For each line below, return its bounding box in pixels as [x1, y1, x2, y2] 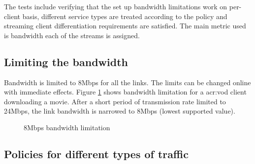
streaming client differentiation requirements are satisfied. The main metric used [4, 21, 246, 31]
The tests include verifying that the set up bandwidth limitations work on [4, 1, 227, 11]
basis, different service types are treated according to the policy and [22, 11, 227, 21]
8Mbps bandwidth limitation [24, 122, 110, 132]
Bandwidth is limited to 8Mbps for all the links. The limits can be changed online [4, 77, 251, 87]
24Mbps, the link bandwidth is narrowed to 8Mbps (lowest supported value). [4, 106, 235, 116]
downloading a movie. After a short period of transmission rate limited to [4, 96, 226, 106]
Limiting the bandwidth [4, 54, 128, 69]
